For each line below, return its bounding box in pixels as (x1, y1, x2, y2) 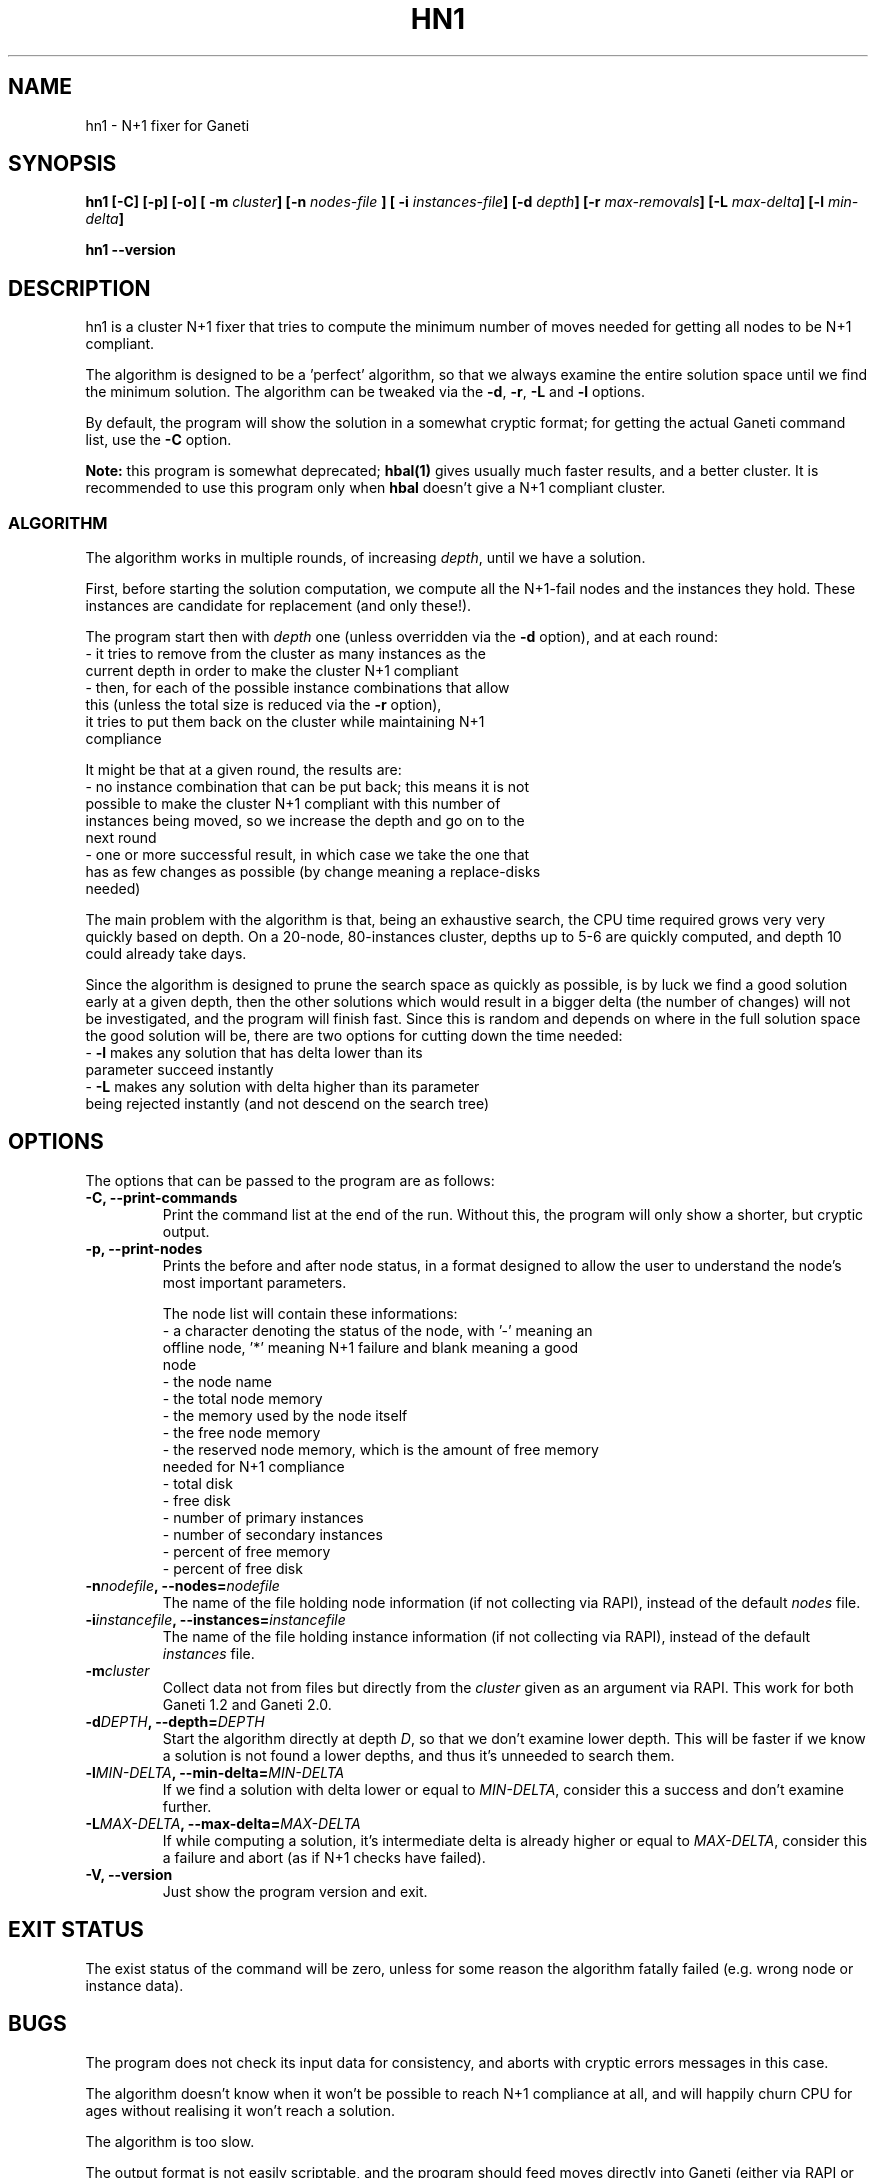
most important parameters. (162, 1273, 347, 1291)
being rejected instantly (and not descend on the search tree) (85, 1095, 490, 1113)
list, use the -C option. (85, 431, 232, 449)
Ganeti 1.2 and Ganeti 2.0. (162, 1695, 332, 1713)
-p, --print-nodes (85, 1239, 203, 1257)
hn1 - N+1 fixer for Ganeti (85, 116, 250, 134)
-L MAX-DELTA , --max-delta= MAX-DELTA (85, 1814, 361, 1832)
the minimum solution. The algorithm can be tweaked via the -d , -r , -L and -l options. (85, 383, 646, 401)
